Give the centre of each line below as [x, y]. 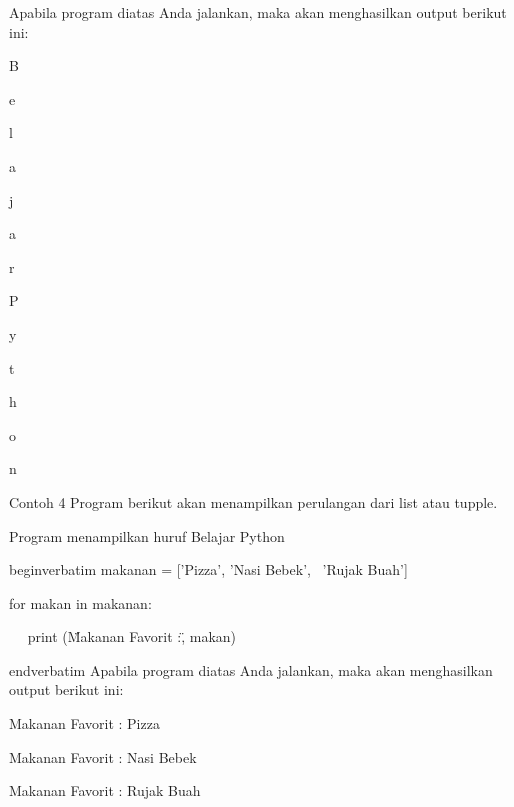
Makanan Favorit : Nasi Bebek [103, 756]
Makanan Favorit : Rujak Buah [105, 790]
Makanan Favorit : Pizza [84, 723]
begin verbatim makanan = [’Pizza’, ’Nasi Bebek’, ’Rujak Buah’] [208, 569]
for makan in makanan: [80, 602]
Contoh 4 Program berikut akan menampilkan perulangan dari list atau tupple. [253, 501]
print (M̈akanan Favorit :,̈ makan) [132, 636]
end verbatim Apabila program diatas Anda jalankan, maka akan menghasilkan [251, 669]
